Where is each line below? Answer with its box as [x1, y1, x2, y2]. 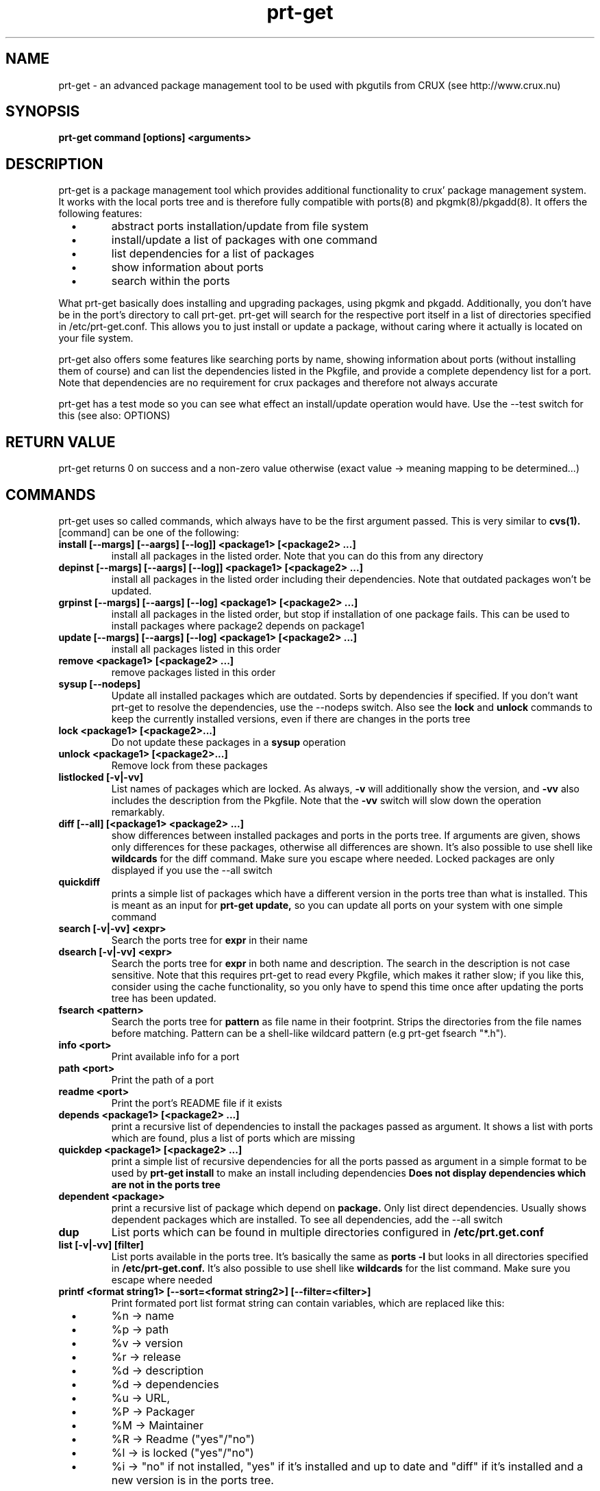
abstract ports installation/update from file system [111, 219, 369, 234]
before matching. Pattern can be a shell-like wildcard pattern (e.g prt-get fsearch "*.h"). [111, 1027, 507, 1039]
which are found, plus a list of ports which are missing [111, 1131, 355, 1144]
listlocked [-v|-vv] [58, 770, 143, 783]
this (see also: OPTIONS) [58, 410, 171, 422]
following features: [58, 208, 142, 220]
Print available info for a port [111, 1050, 240, 1062]
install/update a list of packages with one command [111, 233, 377, 247]
